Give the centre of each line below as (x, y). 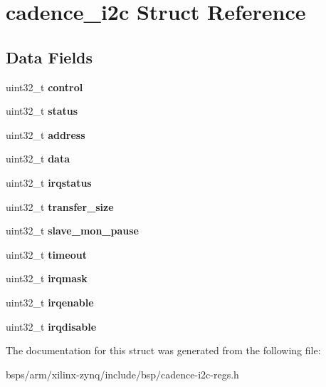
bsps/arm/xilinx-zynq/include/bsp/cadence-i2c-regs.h (122, 374)
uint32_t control (44, 87)
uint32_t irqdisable (51, 326)
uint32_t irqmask (47, 278)
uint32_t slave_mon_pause (72, 231)
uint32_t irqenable (50, 302)
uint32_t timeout (46, 254)
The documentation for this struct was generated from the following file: (163, 350)
